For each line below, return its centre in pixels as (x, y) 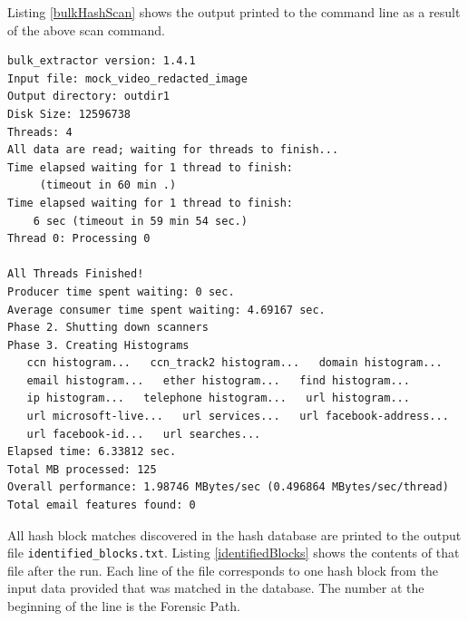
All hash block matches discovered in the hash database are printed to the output (234, 534)
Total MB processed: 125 (82, 469)
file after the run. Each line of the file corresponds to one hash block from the (223, 570)
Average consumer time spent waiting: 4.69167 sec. (166, 310)
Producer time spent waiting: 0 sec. (121, 291)
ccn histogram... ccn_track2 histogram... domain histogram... (234, 363)
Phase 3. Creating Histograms (98, 345)
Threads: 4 (40, 132)
